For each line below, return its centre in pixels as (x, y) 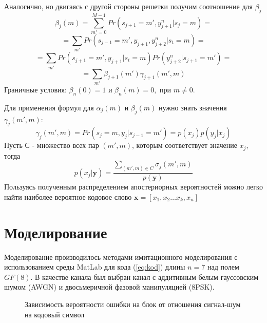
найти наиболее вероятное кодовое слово (68, 196)
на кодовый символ (55, 314)
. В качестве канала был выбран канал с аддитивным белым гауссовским (145, 277)
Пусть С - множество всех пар (52, 145)
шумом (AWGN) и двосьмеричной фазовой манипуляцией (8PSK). (109, 287)
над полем (223, 267)
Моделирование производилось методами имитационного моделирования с (121, 256)
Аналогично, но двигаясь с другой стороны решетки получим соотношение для (129, 6)
